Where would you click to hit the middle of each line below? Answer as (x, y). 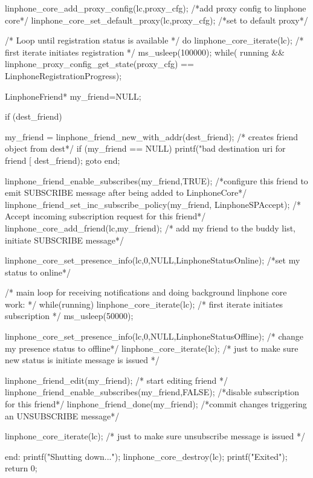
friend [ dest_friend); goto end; (63, 160)
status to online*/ (38, 272)
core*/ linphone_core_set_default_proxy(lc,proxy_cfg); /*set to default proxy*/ (156, 20)
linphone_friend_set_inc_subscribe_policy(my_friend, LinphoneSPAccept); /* (153, 204)
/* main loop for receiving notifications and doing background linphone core (146, 292)
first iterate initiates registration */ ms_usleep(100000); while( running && (145, 52)
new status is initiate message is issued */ (82, 360)
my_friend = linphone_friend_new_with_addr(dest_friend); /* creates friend (152, 136)
